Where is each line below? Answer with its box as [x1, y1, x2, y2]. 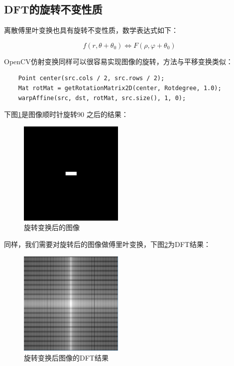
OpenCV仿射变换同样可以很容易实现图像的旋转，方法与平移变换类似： [4, 56, 233, 66]
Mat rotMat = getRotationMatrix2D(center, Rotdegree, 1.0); [18, 84, 222, 92]
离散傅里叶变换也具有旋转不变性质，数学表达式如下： [4, 25, 178, 35]
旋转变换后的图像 [24, 222, 80, 233]
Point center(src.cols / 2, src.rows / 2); [18, 75, 165, 82]
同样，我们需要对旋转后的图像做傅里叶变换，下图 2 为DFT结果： [4, 239, 211, 249]
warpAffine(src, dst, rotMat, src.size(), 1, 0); [18, 94, 186, 102]
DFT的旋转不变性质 [4, 1, 103, 17]
